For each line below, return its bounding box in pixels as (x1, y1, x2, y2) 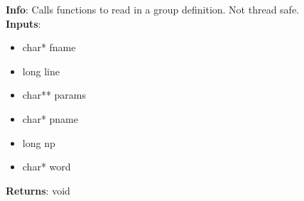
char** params (22, 87, 87, 102)
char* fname (22, 40, 76, 55)
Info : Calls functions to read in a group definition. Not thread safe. (6, 2, 300, 16)
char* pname (22, 111, 79, 126)
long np (22, 135, 55, 150)
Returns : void (6, 183, 70, 197)
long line (22, 63, 60, 78)
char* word (22, 159, 71, 174)
